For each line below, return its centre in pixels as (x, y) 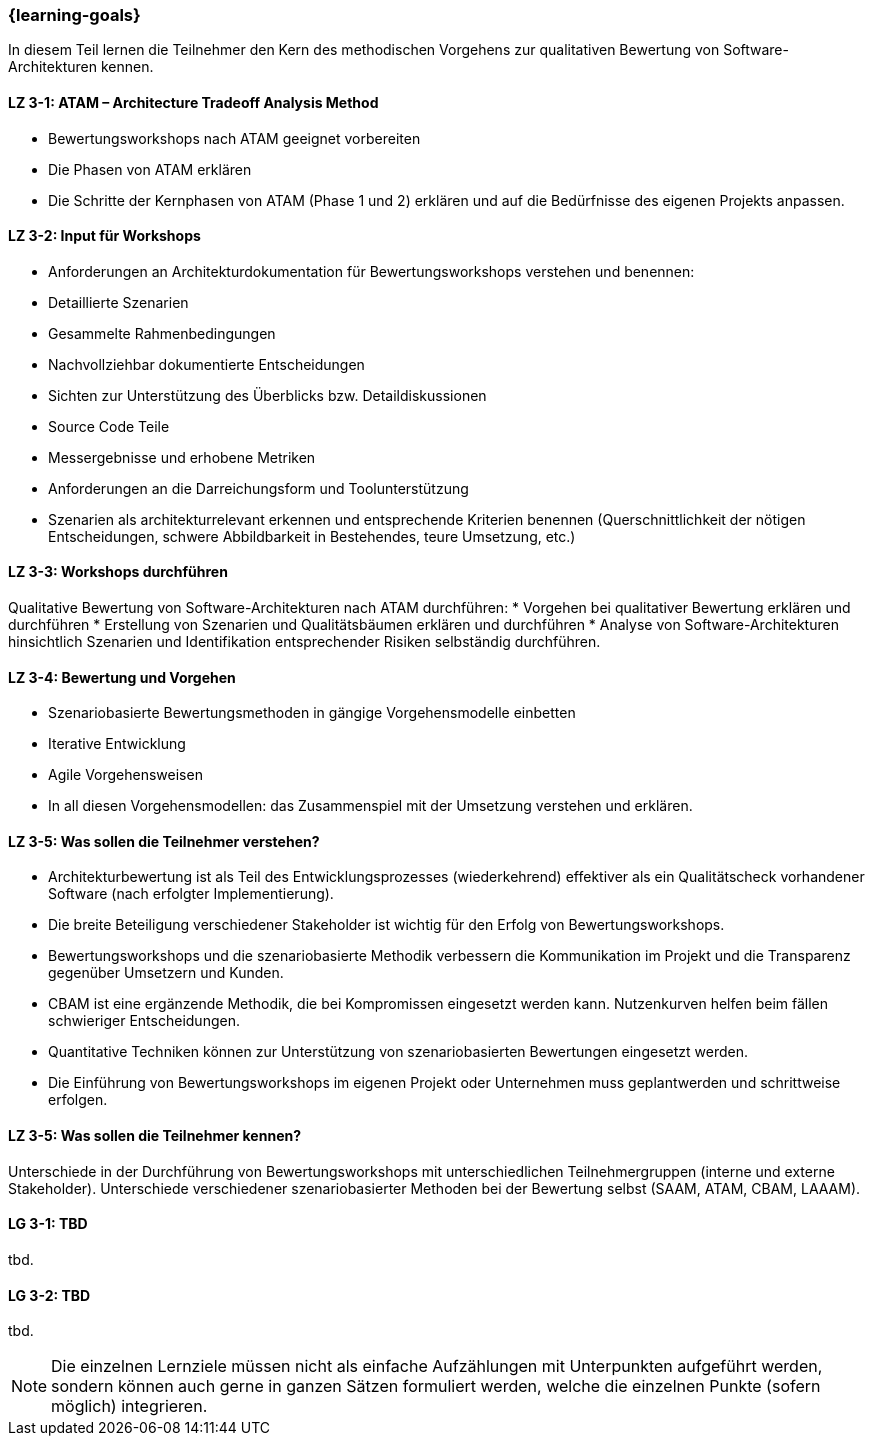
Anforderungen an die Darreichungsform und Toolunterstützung (258, 488)
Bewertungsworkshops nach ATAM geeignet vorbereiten (234, 138)
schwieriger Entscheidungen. (144, 1021)
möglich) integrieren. (129, 1406)
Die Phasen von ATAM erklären (150, 169)
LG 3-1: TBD (48, 1224)
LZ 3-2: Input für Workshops (104, 236)
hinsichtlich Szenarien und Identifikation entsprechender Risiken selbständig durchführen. (304, 642)
